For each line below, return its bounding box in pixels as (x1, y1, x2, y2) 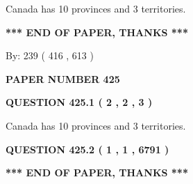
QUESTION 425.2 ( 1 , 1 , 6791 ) (6, 141, 169, 156)
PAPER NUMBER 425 (6, 71, 120, 86)
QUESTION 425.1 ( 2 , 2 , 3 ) (6, 95, 153, 109)
